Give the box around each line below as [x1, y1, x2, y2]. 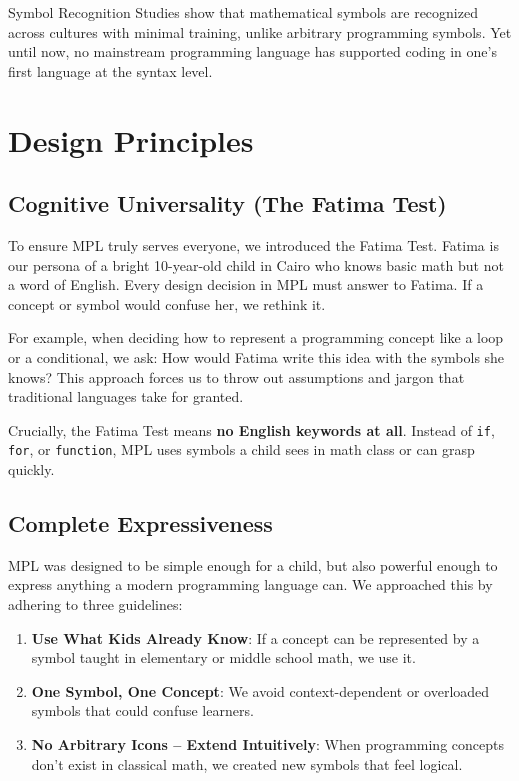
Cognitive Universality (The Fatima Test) [8, 188, 447, 219]
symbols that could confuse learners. [31, 700, 254, 721]
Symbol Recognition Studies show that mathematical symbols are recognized [8, 2, 478, 22]
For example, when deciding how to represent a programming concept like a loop [8, 327, 504, 348]
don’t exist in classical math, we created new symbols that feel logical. [31, 753, 463, 774]
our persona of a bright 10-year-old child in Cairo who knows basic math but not [8, 254, 504, 275]
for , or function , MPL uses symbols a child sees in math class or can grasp [8, 439, 475, 460]
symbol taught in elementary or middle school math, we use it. [31, 647, 416, 668]
